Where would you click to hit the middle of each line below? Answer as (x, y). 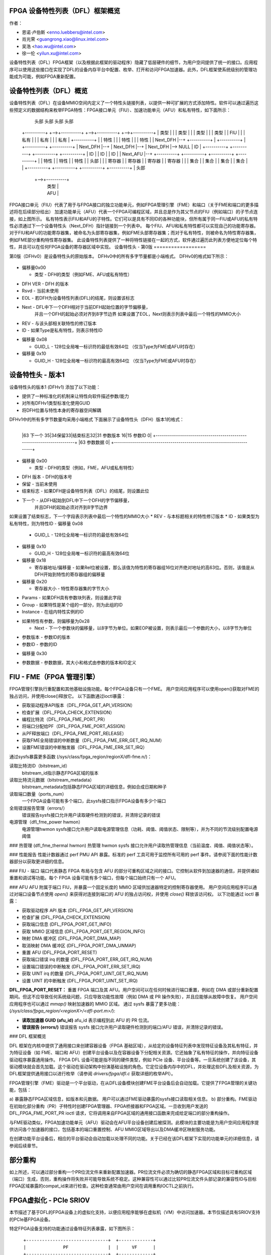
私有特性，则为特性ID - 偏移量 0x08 (46, 523)
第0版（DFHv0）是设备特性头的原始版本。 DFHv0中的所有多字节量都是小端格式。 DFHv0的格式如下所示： (119, 256)
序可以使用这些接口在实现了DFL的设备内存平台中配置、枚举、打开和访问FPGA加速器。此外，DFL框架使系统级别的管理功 (133, 69)
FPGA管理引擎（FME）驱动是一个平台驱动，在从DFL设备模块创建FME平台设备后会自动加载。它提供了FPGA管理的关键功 (133, 1083)
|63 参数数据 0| (94, 442)
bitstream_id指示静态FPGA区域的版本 (60, 773)
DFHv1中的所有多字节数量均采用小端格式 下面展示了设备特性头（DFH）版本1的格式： (97, 420)
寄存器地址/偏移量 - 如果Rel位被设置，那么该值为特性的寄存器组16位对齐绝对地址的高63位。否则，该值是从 (145, 567)
